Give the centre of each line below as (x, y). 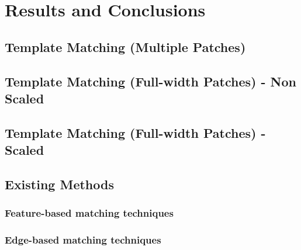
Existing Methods (59, 184)
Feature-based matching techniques (89, 213)
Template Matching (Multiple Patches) (125, 46)
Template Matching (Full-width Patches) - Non (150, 81)
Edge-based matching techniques (83, 240)
